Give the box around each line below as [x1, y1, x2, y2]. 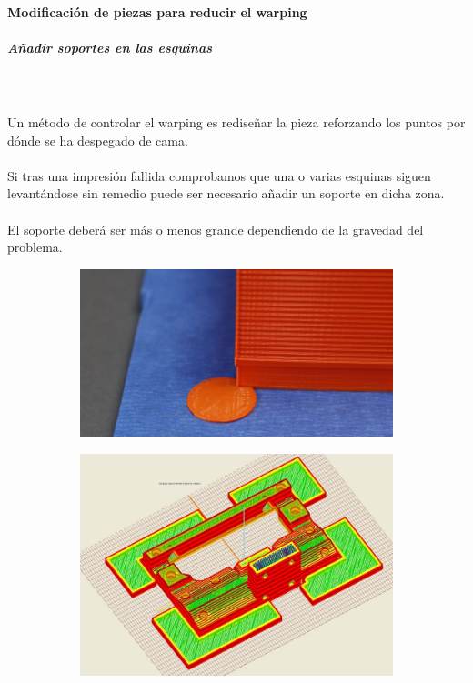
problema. [7, 237, 63, 256]
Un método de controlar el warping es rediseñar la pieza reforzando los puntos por [7, 112, 466, 131]
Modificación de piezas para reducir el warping [7, 2, 307, 21]
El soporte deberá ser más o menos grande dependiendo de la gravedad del [7, 219, 424, 238]
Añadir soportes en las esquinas [7, 37, 213, 56]
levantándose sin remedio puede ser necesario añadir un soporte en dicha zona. [7, 184, 445, 203]
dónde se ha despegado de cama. [7, 130, 188, 149]
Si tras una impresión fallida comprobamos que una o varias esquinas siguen [7, 166, 431, 185]
